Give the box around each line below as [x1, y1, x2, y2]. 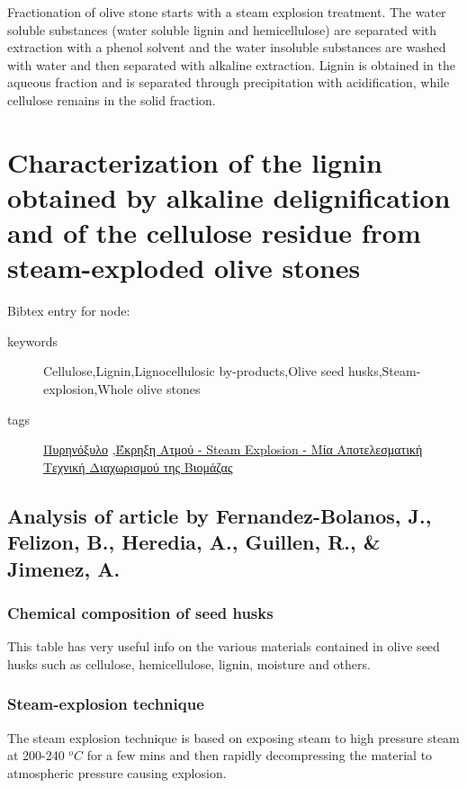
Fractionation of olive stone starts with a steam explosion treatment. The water [7, 3, 446, 21]
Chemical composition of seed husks [7, 601, 274, 623]
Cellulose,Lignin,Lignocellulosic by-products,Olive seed [43, 362, 345, 381]
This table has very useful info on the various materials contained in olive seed [7, 637, 440, 656]
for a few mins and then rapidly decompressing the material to [86, 746, 433, 765]
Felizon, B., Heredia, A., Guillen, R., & [7, 528, 381, 556]
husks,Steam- [348, 362, 421, 381]
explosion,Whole [43, 380, 133, 398]
